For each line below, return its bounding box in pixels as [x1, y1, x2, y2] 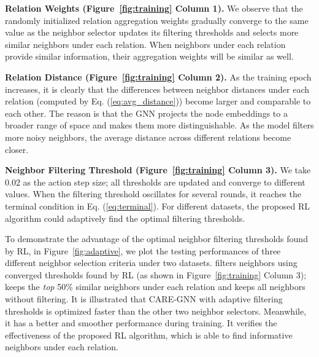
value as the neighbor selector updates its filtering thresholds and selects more [5, 26, 299, 39]
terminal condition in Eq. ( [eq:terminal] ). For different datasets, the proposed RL [5, 199, 310, 212]
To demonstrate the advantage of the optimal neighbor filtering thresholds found [5, 232, 308, 245]
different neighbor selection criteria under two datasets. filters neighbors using [5, 256, 298, 269]
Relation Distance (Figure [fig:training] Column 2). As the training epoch [5, 70, 312, 83]
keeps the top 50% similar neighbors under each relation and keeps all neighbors [5, 280, 306, 293]
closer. [5, 143, 29, 155]
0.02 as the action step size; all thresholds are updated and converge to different [5, 175, 306, 188]
